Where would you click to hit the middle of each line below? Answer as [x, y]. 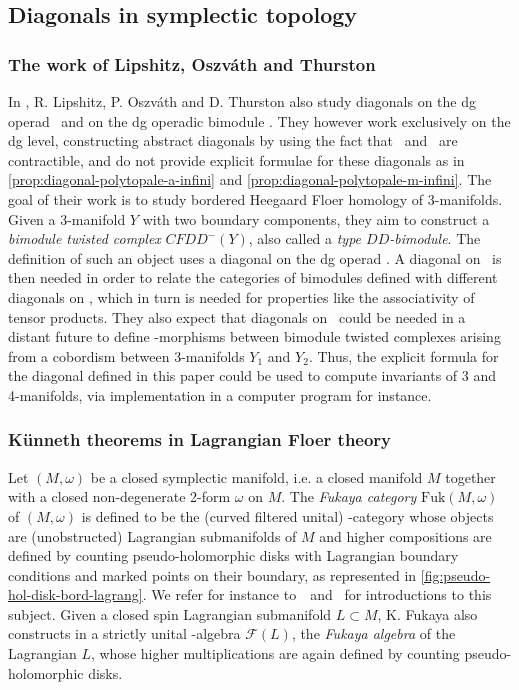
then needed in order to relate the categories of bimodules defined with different [253, 277]
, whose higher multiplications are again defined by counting [275, 653]
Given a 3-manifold [67, 218]
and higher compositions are [405, 535]
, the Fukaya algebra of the [373, 633]
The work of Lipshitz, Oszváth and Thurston [192, 63]
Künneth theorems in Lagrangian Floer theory [200, 439]
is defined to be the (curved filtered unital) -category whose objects [287, 515]
